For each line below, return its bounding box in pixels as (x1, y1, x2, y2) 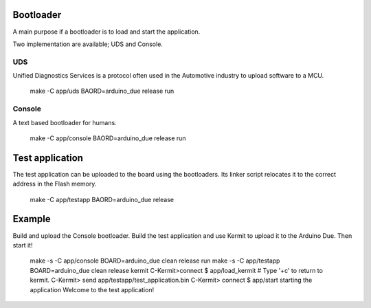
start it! (12, 241, 33, 249)
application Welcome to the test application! (30, 285, 155, 294)
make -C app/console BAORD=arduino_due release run (30, 134, 186, 142)
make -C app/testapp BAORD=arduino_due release (30, 195, 175, 203)
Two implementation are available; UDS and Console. (12, 40, 163, 48)
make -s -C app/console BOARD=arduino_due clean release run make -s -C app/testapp (30, 256, 280, 265)
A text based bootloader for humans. (12, 118, 117, 126)
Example (12, 213, 51, 225)
